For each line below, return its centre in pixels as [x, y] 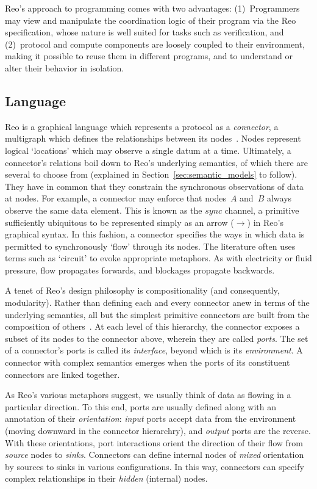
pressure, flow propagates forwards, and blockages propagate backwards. [140, 270]
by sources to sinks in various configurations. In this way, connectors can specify [155, 466]
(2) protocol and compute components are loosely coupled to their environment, [155, 44]
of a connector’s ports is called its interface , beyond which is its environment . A [154, 350]
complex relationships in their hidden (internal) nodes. [106, 478]
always [279, 198]
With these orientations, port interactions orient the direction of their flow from [154, 442]
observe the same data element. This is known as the [104, 210]
